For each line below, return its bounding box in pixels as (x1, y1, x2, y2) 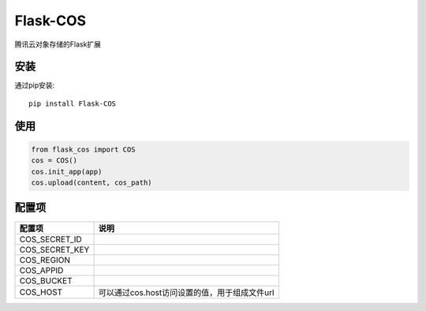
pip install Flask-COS (28, 99, 117, 108)
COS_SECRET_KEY (19, 244, 90, 255)
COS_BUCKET (19, 275, 73, 286)
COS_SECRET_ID (19, 234, 82, 245)
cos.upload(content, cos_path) (31, 178, 153, 187)
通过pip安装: (14, 81, 55, 90)
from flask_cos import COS (31, 144, 136, 154)
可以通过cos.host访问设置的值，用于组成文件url (98, 287, 275, 298)
